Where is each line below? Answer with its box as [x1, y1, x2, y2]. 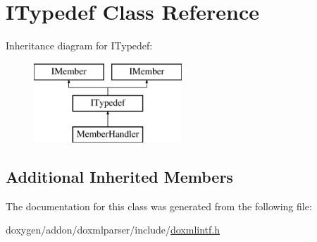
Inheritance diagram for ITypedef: [6, 38, 153, 53]
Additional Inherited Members [6, 166, 233, 188]
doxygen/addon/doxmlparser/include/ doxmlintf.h [6, 222, 220, 237]
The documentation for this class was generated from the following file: [6, 198, 312, 213]
